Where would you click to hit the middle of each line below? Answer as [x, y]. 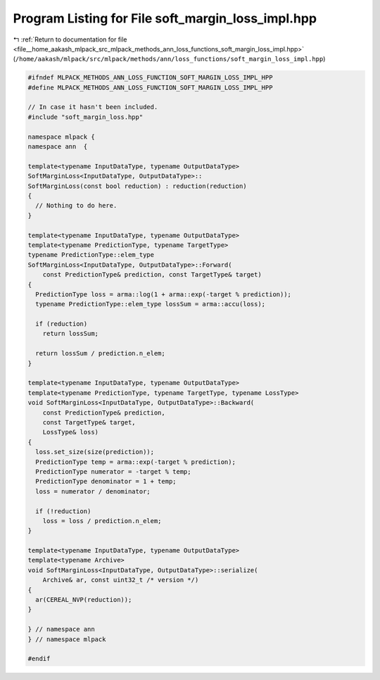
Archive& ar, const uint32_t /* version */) [121, 580]
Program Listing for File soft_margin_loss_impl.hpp [165, 18]
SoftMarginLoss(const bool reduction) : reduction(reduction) [137, 186]
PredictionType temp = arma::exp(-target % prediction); [135, 462]
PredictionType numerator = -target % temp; [113, 471]
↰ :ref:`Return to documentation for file [70, 39]
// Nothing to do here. [76, 206]
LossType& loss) [70, 432]
